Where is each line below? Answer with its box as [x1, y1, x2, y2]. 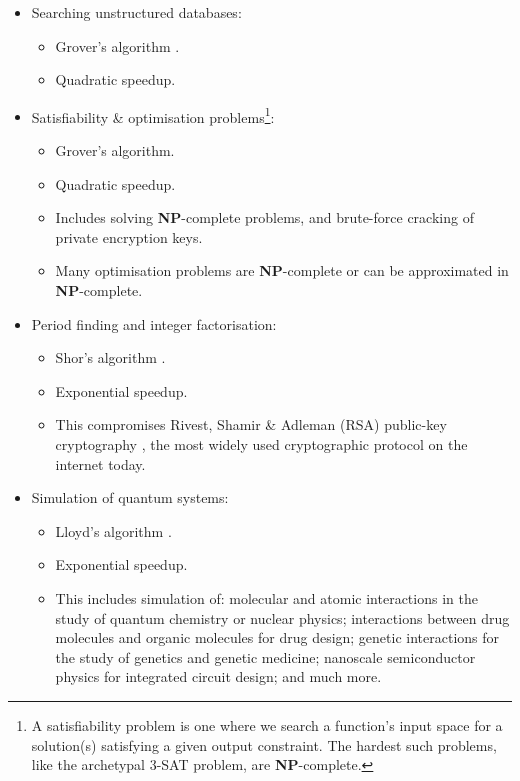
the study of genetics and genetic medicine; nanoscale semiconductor [55, 646, 476, 667]
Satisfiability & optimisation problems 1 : [31, 103, 275, 127]
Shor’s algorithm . [55, 347, 166, 368]
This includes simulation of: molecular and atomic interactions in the [55, 587, 478, 608]
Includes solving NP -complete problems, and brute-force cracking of [55, 207, 474, 228]
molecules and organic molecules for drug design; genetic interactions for [55, 627, 500, 648]
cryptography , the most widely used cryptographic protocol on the [55, 433, 468, 454]
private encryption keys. [55, 226, 203, 247]
